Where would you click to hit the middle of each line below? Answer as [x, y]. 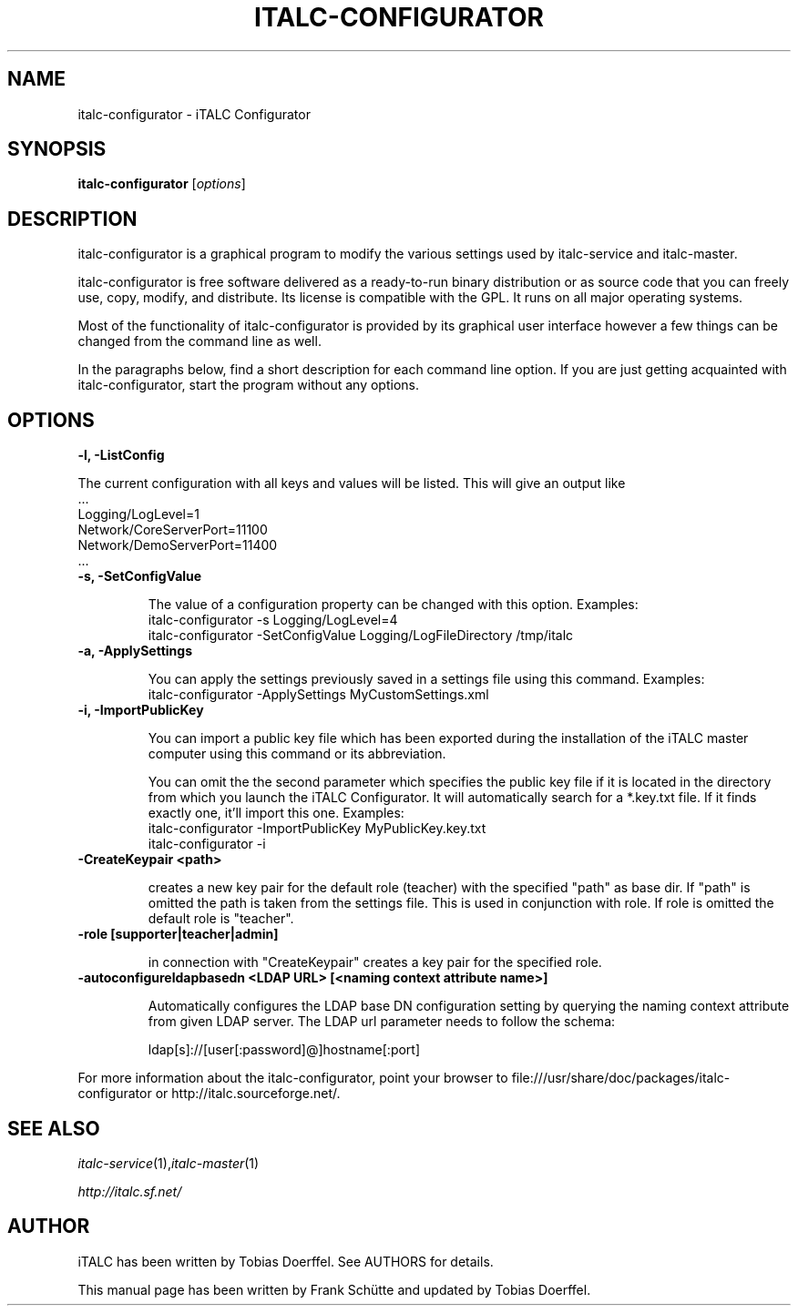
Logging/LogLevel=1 [138, 514]
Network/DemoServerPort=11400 [178, 545]
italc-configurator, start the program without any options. [248, 385]
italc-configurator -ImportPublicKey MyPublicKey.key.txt [317, 829]
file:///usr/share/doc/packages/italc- [621, 1078]
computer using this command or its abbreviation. [297, 754]
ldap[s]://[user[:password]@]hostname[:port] [284, 1050]
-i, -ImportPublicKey [141, 710]
